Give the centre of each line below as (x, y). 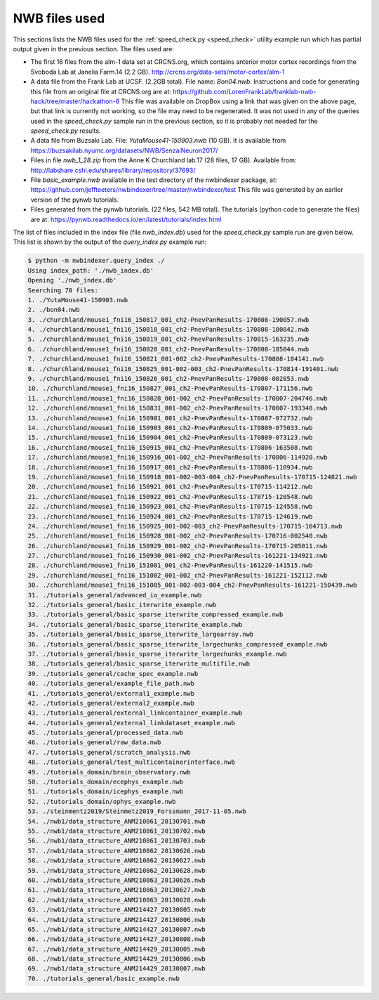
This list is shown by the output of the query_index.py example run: (110, 242)
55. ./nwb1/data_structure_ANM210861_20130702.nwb (117, 831)
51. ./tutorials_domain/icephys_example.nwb (106, 792)
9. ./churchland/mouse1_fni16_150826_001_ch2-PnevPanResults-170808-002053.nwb (168, 379)
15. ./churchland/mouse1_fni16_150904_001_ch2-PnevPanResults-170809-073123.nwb (170, 438)
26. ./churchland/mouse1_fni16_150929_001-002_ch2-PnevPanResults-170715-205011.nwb (178, 546)
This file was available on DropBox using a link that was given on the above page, (239, 101)
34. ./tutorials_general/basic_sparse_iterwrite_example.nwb (135, 624)
